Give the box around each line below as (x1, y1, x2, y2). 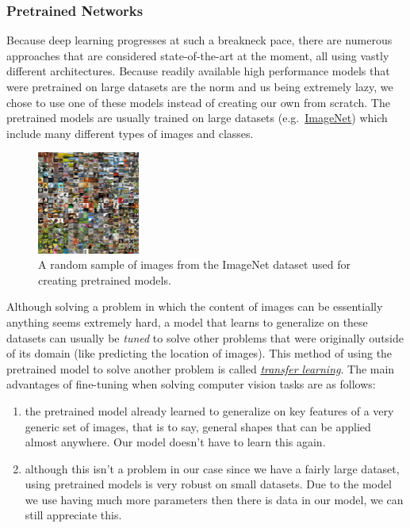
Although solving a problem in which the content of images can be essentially (6, 298, 383, 315)
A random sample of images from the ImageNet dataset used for (38, 256, 351, 273)
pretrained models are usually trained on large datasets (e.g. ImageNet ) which (6, 109, 388, 126)
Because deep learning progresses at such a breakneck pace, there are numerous (6, 32, 393, 48)
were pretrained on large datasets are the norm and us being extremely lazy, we (6, 78, 393, 94)
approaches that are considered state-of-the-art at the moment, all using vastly (6, 47, 389, 63)
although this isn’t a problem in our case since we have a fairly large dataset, (25, 460, 400, 476)
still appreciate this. (25, 507, 122, 523)
